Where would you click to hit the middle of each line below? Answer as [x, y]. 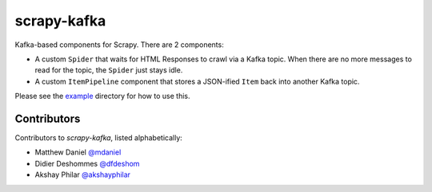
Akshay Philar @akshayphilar [83, 174]
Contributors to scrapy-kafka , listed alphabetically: [99, 138]
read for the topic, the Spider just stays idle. [109, 70]
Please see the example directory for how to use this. [102, 96]
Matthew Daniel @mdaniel [78, 152]
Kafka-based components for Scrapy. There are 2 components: [119, 45]
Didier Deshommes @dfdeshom [87, 163]
